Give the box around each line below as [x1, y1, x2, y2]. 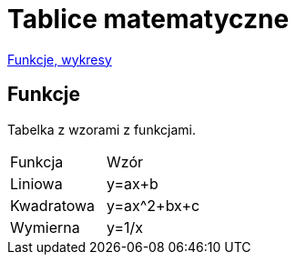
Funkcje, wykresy [7, 51, 112, 67]
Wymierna [10, 217, 80, 237]
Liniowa [10, 174, 63, 193]
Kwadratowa [10, 196, 96, 215]
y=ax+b [107, 174, 158, 193]
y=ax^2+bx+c [107, 196, 200, 215]
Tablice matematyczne [7, 4, 290, 35]
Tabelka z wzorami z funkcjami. [7, 121, 196, 137]
